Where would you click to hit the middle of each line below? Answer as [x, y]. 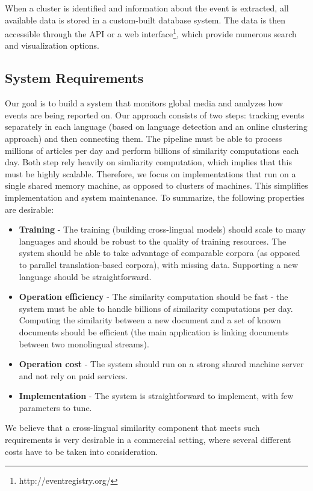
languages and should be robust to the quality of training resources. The [153, 241]
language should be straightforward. [85, 276]
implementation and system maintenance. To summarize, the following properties [155, 197]
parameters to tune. [55, 407]
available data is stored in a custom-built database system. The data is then [145, 20]
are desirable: [29, 209]
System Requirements [74, 78]
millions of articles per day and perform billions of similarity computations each [152, 150]
